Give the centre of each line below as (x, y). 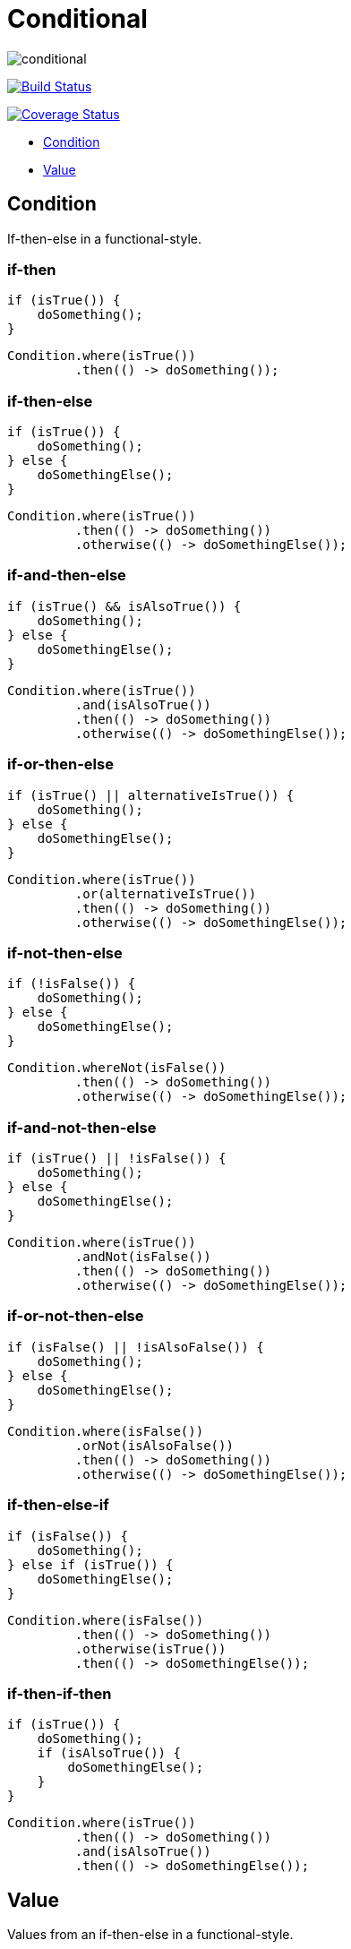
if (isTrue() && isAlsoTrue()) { (124, 606)
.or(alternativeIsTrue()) (166, 893)
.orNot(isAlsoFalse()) (154, 1445)
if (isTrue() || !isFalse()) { (117, 1159)
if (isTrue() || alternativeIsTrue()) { (151, 795)
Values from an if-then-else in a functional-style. (150, 1935)
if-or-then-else (60, 764)
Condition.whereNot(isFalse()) (117, 1068)
